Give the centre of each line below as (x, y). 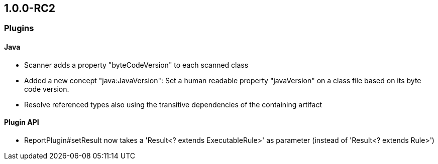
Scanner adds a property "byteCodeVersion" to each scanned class (136, 65)
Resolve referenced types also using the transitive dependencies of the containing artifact (173, 104)
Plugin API (22, 122)
